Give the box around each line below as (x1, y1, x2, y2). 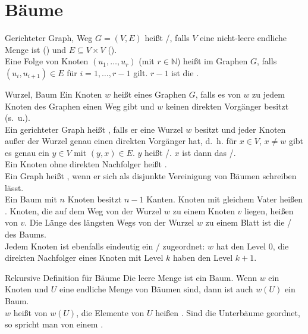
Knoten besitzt (67, 193, 122, 205)
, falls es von (195, 88, 241, 100)
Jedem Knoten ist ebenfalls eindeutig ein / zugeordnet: (5, 239, 205, 252)
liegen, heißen (244, 204, 294, 217)
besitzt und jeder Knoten (194, 123, 286, 135)
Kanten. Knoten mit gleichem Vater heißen (146, 193, 303, 205)
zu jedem (252, 88, 285, 100)
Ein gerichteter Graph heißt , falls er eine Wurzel (5, 123, 183, 135)
